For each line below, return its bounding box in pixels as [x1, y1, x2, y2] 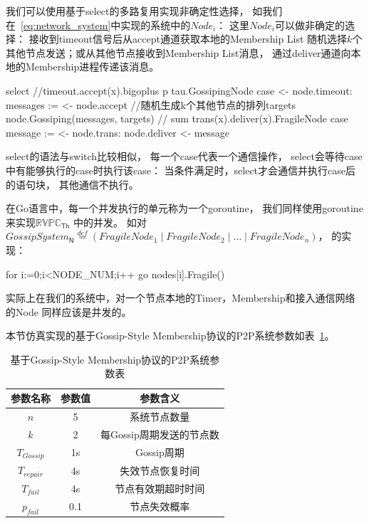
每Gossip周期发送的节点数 [100, 426, 219, 441]
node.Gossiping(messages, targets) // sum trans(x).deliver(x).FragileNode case [6, 111, 348, 126]
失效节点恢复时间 [120, 463, 200, 477]
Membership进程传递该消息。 [25, 59, 160, 74]
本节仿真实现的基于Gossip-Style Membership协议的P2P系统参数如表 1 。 [6, 328, 335, 343]
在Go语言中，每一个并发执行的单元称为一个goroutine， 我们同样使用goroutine [6, 201, 363, 216]
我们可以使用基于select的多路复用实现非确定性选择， [6, 4, 249, 18]
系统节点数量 [130, 408, 190, 423]
